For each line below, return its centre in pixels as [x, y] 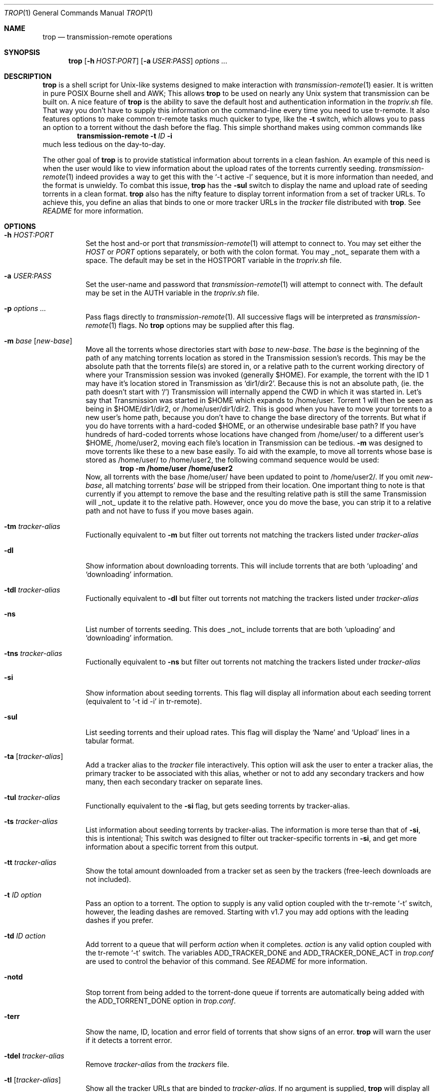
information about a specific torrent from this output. [172, 847]
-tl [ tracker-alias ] [32, 1080]
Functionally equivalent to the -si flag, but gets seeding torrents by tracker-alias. [218, 806]
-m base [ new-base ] [38, 341]
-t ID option [23, 895]
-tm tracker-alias [32, 526]
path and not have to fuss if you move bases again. [170, 511]
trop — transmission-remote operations [107, 37]
